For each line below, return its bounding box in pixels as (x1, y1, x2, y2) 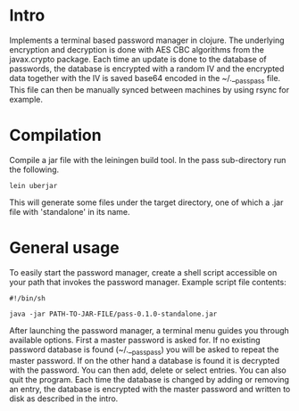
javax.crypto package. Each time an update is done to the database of (9, 53, 268, 64)
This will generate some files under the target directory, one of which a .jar (9, 197, 284, 208)
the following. (9, 164, 60, 175)
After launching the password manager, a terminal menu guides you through (9, 325, 290, 335)
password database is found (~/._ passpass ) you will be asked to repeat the (9, 344, 279, 357)
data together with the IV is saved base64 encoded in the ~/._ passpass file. (9, 72, 281, 86)
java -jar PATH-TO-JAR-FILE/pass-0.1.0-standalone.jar (9, 309, 218, 318)
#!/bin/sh (9, 293, 46, 303)
